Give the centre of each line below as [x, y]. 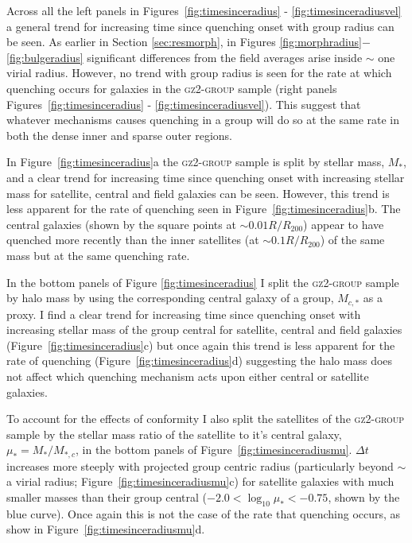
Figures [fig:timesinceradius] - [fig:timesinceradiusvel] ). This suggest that [184, 104]
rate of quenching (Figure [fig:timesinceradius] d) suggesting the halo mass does [200, 361]
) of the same [352, 240]
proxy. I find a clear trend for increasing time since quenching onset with [184, 314]
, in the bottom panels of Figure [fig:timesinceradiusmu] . [214, 450]
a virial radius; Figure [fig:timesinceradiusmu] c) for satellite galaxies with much [200, 481]
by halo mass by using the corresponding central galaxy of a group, [170, 298]
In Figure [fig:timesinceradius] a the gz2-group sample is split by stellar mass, [196, 162]
